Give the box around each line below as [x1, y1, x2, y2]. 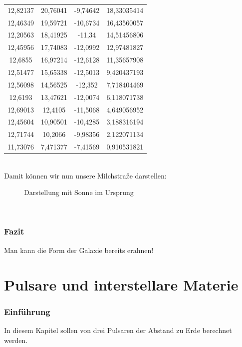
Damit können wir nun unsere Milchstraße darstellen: [4, 170, 167, 180]
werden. [4, 334, 28, 345]
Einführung [4, 305, 50, 317]
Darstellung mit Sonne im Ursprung [24, 187, 134, 197]
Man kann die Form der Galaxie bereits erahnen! [4, 244, 154, 255]
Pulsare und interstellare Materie [4, 274, 239, 294]
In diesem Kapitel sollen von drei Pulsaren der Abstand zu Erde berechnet [4, 324, 232, 335]
